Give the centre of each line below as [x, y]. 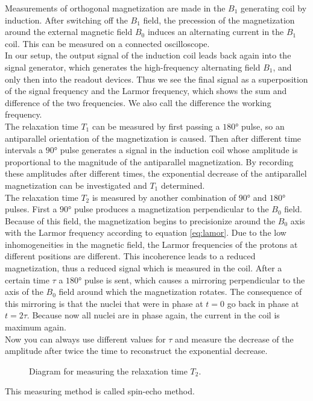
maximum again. [36, 327]
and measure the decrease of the [234, 339]
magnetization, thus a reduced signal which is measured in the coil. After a [144, 268]
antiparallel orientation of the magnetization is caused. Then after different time [153, 138]
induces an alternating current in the [216, 32]
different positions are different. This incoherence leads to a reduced [130, 256]
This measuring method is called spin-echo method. [100, 391]
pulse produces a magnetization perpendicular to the [171, 209]
